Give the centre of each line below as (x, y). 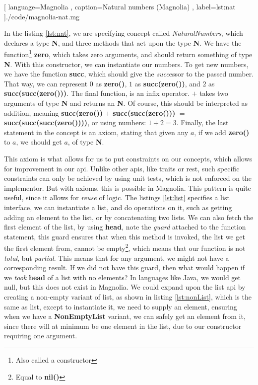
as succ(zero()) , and (167, 83)
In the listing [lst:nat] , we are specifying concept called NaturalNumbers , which (124, 33)
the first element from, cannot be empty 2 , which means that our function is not (125, 247)
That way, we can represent (46, 83)
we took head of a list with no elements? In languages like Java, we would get (122, 277)
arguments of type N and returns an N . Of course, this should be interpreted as (126, 103)
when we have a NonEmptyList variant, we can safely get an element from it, (125, 316)
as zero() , (111, 83)
